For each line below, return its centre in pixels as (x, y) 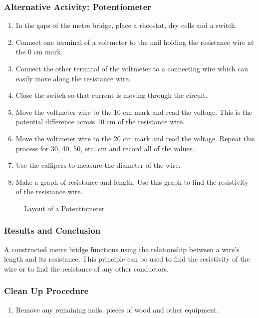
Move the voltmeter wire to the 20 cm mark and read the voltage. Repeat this (135, 138)
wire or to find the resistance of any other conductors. (86, 268)
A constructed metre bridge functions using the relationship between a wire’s (122, 249)
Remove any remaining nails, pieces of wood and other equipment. (117, 309)
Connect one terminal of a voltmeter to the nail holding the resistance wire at (135, 42)
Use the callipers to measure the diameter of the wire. (98, 165)
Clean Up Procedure (46, 291)
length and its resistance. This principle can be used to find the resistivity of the (127, 259)
